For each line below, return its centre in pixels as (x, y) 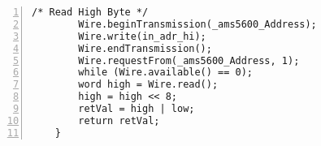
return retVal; (119, 120)
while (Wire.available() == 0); (166, 73)
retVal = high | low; (137, 109)
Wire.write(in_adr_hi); (142, 36)
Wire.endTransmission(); (145, 48)
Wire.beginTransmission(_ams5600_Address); (197, 24)
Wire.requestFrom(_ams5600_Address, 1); (189, 60)
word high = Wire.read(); (148, 85)
